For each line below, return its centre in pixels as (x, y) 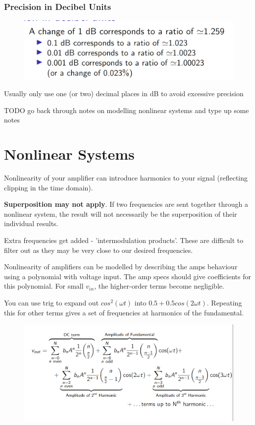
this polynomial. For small (44, 286)
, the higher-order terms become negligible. (159, 286)
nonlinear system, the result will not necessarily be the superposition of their (121, 213)
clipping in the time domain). (49, 187)
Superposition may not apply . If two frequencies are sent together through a (126, 204)
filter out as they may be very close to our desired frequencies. (99, 250)
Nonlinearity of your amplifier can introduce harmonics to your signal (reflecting (126, 177)
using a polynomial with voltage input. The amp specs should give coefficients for (127, 276)
